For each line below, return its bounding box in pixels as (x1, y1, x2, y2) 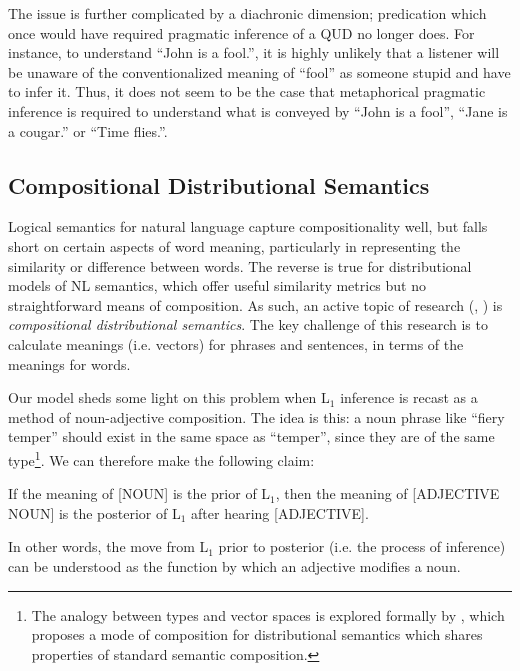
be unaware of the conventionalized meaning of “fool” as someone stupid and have (8, 61, 511, 82)
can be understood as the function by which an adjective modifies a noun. (8, 555, 461, 576)
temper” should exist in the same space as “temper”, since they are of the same (8, 426, 495, 447)
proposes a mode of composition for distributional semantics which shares (31, 624, 483, 645)
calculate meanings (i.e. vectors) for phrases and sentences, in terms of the (8, 333, 464, 354)
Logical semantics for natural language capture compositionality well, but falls (8, 216, 488, 237)
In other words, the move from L (8, 536, 209, 557)
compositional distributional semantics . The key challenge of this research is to (8, 314, 488, 335)
